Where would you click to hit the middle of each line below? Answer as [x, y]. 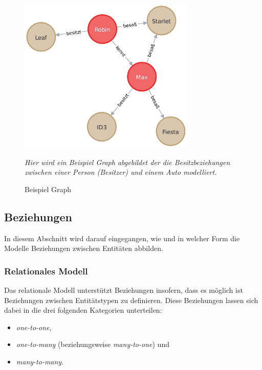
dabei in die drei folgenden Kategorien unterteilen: [83, 310]
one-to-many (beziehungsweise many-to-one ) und [93, 344]
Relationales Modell [46, 271]
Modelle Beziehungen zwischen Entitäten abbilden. [84, 248]
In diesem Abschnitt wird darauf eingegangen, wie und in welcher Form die [122, 238]
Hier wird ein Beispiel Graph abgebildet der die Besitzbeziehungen [127, 162]
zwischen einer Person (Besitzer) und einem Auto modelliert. [121, 172]
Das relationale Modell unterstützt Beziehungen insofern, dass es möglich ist [124, 290]
